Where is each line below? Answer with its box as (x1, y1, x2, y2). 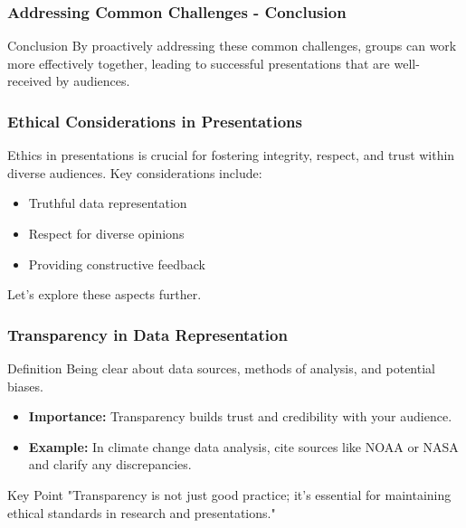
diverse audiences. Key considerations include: (7, 163, 262, 182)
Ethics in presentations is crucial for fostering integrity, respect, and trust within (7, 146, 455, 165)
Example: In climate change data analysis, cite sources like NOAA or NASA (28, 437, 459, 456)
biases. (7, 376, 43, 395)
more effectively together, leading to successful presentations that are (7, 53, 390, 72)
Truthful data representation (28, 193, 187, 212)
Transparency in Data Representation (7, 323, 288, 345)
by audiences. (55, 71, 130, 90)
